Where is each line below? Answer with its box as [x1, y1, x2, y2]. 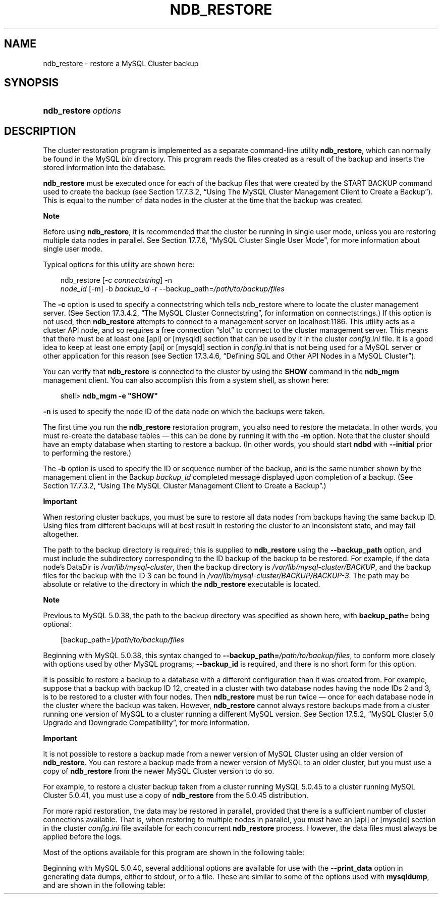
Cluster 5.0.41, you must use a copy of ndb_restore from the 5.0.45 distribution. [43, 791, 308, 800]
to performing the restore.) [43, 448, 132, 458]
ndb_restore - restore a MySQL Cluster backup [43, 59, 199, 68]
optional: [43, 620, 72, 629]
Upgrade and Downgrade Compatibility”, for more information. [43, 718, 250, 727]
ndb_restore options [43, 106, 122, 116]
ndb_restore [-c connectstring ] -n [60, 276, 173, 285]
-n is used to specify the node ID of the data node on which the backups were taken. [43, 407, 325, 416]
